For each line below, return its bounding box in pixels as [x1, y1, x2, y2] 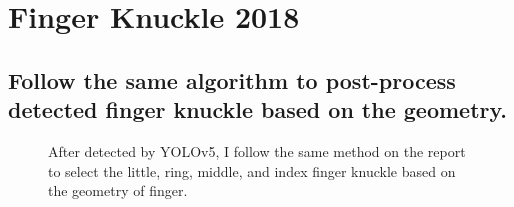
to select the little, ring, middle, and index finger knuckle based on [48, 160, 456, 181]
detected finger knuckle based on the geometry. [8, 94, 507, 125]
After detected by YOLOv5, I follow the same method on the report [48, 140, 466, 161]
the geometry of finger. [48, 180, 188, 201]
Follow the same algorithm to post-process [8, 64, 456, 95]
